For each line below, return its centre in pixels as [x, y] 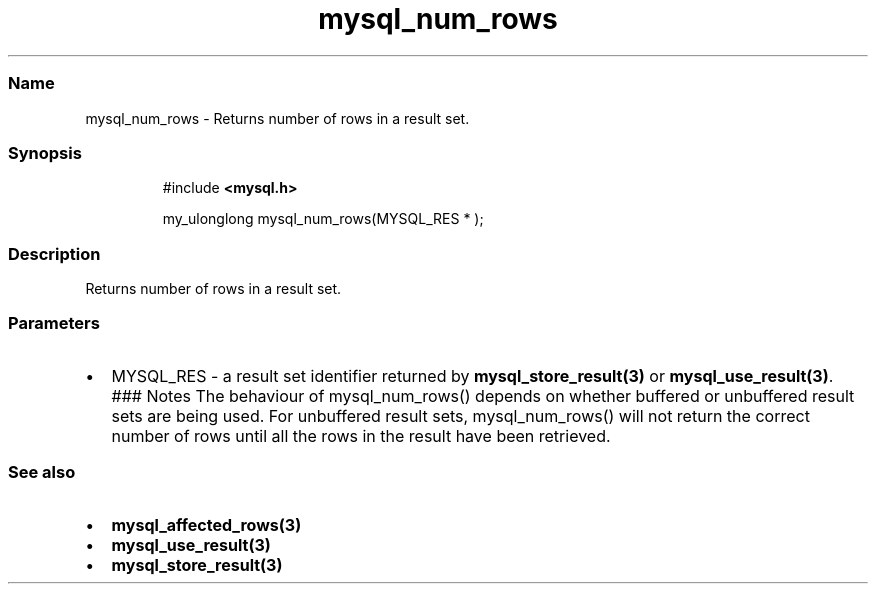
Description [54, 253]
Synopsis [45, 152]
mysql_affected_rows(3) [206, 524]
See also [42, 472]
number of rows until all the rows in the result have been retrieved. [361, 435]
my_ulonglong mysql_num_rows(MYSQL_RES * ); [323, 219]
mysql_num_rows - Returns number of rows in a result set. [277, 118]
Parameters [54, 323]
